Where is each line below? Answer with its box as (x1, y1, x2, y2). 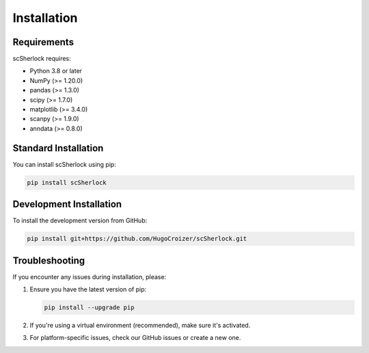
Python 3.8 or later (29, 67, 82, 75)
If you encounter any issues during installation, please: (12, 272, 167, 280)
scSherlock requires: (12, 55, 71, 63)
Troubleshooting (12, 254, 85, 266)
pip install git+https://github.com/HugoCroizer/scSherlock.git (27, 235, 247, 243)
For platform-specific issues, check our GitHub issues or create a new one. (29, 334, 241, 342)
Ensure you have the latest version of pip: (29, 285, 147, 293)
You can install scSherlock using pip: (12, 160, 116, 168)
